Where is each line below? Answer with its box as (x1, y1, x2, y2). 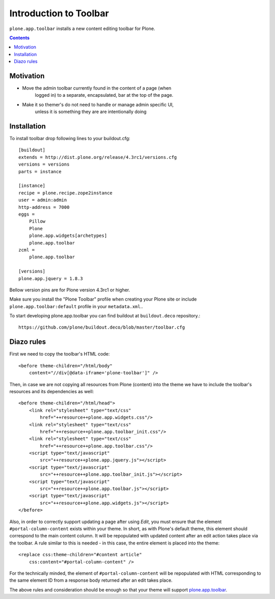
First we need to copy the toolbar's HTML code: (9, 351, 110, 357)
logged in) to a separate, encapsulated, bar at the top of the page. (35, 92, 174, 98)
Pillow (29, 219, 46, 224)
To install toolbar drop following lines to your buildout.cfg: (9, 135, 130, 142)
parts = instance (18, 169, 62, 174)
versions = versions (18, 161, 70, 168)
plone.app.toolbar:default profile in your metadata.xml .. (9, 303, 144, 309)
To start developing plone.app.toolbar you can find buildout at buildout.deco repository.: (9, 313, 201, 319)
